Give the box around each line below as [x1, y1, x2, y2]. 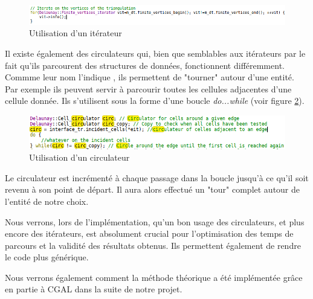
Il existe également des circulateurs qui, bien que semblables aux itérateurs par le [5, 47, 306, 59]
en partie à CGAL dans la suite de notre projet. [5, 283, 182, 295]
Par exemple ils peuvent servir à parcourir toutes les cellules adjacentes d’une [5, 82, 292, 95]
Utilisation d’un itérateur [29, 27, 122, 39]
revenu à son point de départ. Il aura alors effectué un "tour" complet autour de [5, 183, 300, 196]
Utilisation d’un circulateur [29, 151, 130, 164]
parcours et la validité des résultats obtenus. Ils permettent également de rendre [5, 239, 301, 251]
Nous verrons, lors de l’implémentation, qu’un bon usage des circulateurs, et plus [5, 215, 305, 228]
